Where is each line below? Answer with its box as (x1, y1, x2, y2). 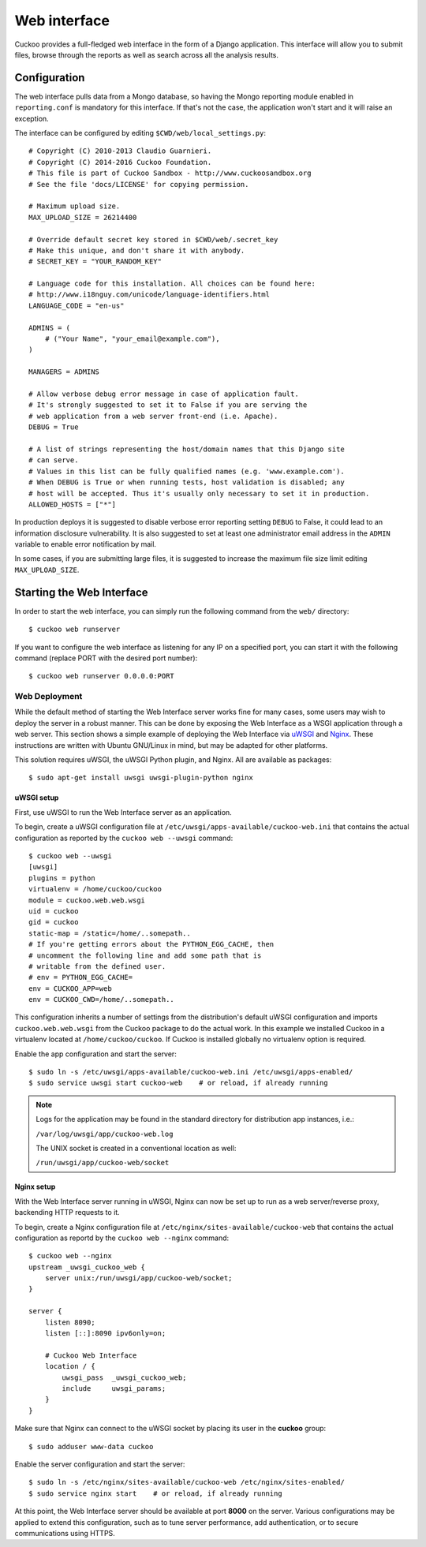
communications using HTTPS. (14, 1528, 116, 1538)
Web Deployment (14, 691, 83, 702)
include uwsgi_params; (62, 1384, 166, 1392)
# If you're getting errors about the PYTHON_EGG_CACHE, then (28, 940, 275, 949)
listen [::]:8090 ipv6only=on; (44, 1329, 166, 1338)
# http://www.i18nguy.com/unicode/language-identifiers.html (28, 290, 270, 299)
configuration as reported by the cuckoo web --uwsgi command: (14, 833, 234, 843)
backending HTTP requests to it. (14, 1208, 120, 1217)
